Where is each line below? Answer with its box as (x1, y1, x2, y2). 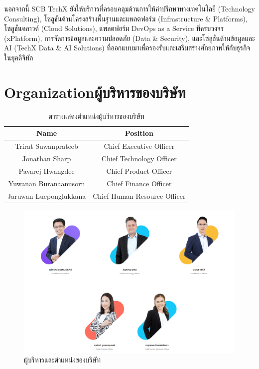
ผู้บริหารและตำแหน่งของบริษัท (24, 355, 101, 365)
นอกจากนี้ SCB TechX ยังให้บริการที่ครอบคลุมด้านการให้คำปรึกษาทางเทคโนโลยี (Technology (4, 3, 255, 13)
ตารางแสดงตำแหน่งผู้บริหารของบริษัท (48, 110, 144, 121)
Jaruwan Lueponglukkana (7, 190, 86, 201)
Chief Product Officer (106, 165, 172, 176)
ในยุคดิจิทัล (4, 52, 33, 62)
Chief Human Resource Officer (93, 190, 186, 201)
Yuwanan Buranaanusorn (8, 178, 85, 188)
